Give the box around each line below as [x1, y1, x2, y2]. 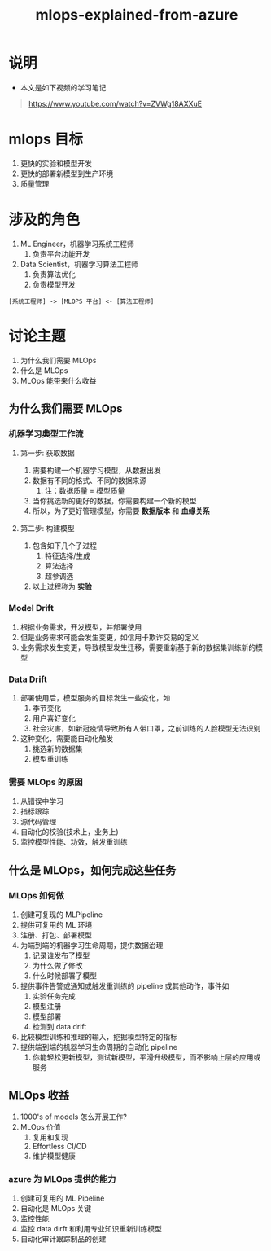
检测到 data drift [32, 1022, 87, 1032]
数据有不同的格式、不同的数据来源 [32, 476, 147, 485]
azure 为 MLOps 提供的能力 [8, 1173, 116, 1184]
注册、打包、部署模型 [20, 930, 92, 940]
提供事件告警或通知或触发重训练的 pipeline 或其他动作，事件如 [20, 981, 229, 991]
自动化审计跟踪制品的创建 [20, 1234, 107, 1244]
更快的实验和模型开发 [20, 158, 92, 168]
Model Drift [8, 603, 55, 614]
